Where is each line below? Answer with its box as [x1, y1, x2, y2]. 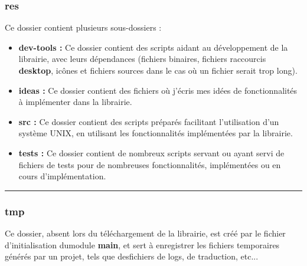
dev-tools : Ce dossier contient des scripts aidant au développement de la [18, 41, 288, 53]
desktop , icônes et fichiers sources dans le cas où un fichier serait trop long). [18, 64, 298, 76]
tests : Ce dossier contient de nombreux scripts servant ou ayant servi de [18, 146, 285, 159]
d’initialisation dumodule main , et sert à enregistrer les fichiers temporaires [5, 238, 280, 251]
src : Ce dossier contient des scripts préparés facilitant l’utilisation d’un [18, 115, 279, 127]
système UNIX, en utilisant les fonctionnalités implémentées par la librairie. [18, 127, 293, 139]
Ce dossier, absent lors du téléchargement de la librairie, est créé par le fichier [5, 226, 286, 239]
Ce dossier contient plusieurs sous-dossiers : [5, 21, 162, 34]
